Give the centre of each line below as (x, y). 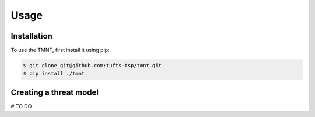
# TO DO (21, 106)
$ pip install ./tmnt (54, 74)
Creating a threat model (55, 92)
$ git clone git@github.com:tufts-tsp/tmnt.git (92, 66)
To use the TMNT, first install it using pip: (60, 50)
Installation (32, 36)
